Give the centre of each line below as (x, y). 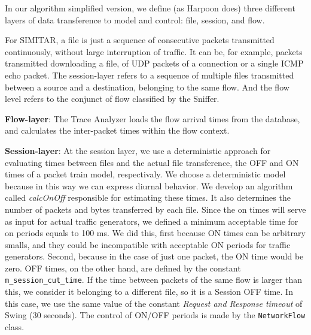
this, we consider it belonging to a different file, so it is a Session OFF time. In (149, 292)
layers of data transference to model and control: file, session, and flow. (135, 19)
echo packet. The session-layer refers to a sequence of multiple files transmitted (150, 75)
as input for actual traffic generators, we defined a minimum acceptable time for (152, 221)
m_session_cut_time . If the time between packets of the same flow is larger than (153, 280)
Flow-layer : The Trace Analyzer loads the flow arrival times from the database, (153, 118)
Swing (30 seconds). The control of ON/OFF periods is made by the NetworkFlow (155, 315)
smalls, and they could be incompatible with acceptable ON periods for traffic (148, 244)
